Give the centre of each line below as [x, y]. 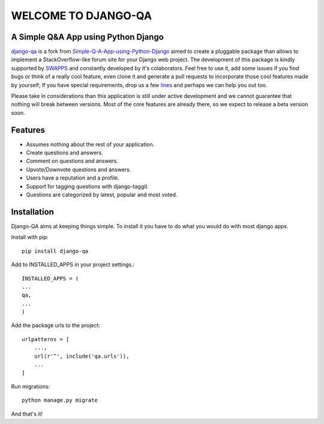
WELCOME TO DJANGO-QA [82, 16]
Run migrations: [31, 386]
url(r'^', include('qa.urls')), [82, 356]
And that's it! [27, 414]
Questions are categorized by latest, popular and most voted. [102, 195]
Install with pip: [30, 237]
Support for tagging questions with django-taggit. [88, 186]
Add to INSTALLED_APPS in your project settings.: [73, 265]
